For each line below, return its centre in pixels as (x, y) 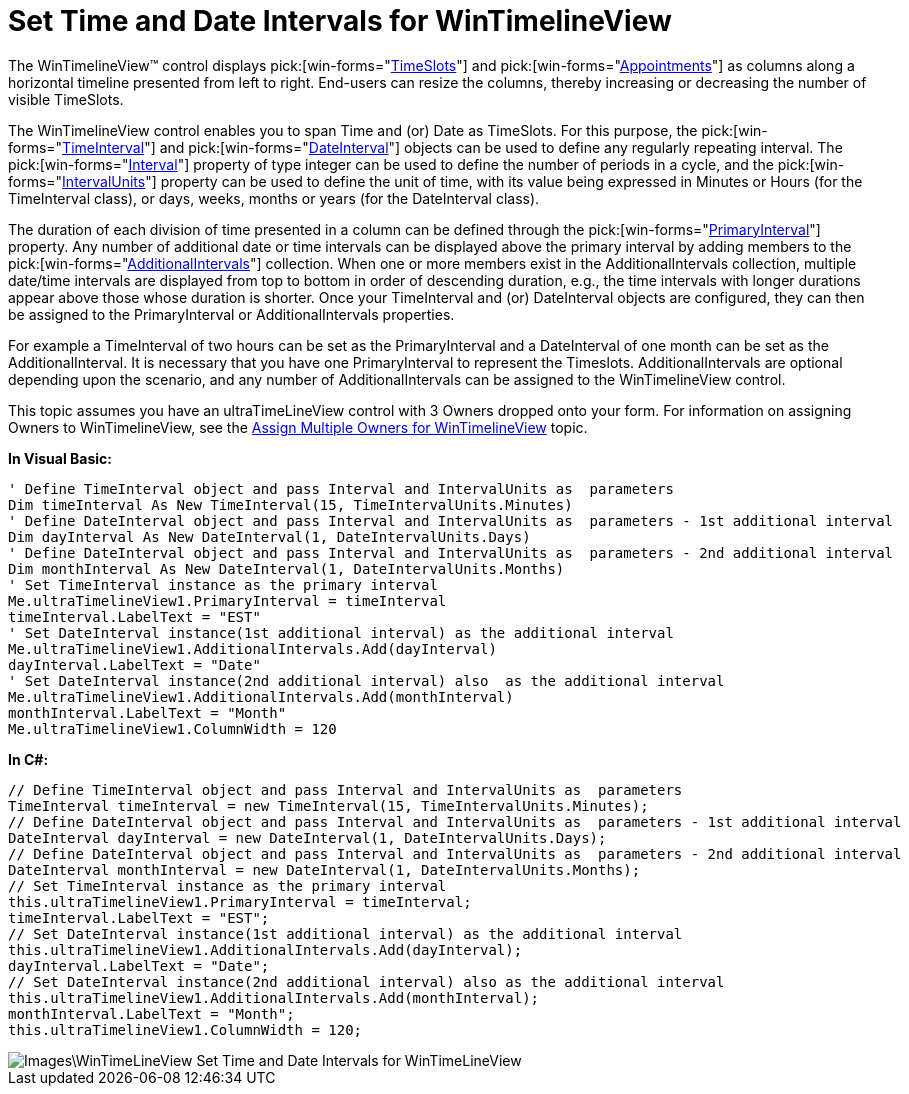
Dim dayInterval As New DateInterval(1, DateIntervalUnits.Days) (269, 536)
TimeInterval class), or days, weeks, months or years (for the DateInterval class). (274, 198)
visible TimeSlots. (66, 99)
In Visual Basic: (60, 458)
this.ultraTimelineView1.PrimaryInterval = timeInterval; (240, 901)
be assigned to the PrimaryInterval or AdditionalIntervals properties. (231, 314)
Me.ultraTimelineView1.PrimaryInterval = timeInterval (227, 600)
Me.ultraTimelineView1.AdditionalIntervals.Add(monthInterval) (261, 696)
